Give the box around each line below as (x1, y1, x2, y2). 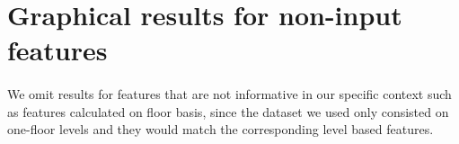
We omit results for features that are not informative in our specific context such (7, 85, 452, 103)
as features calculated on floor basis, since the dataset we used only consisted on (7, 102, 449, 121)
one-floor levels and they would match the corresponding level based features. (7, 120, 434, 139)
